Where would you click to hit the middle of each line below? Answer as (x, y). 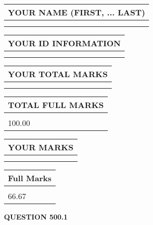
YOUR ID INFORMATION (64, 43)
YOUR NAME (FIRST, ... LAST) (77, 12)
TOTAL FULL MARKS (56, 105)
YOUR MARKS (41, 147)
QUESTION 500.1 (36, 217)
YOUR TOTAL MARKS (58, 74)
